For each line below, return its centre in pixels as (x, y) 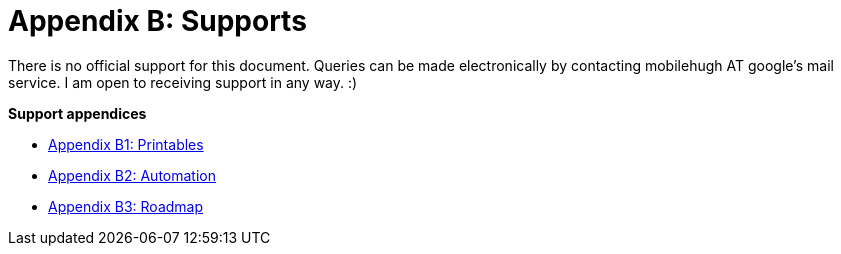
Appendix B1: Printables (126, 144)
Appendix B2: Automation (132, 175)
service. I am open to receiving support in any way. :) (183, 82)
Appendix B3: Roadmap (126, 206)
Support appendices (77, 113)
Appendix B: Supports (157, 21)
